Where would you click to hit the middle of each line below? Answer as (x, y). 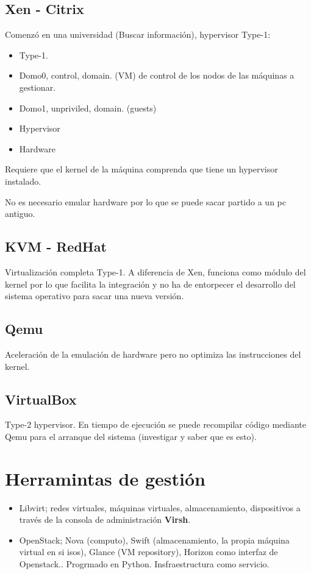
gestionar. (38, 87)
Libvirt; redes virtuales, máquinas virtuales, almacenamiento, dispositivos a (160, 507)
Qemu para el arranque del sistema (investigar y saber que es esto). (131, 436)
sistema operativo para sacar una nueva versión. (95, 296)
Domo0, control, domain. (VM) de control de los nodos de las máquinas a (157, 75)
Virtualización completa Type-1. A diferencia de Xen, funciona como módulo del (155, 271)
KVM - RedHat (56, 246)
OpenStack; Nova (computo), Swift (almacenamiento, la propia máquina (154, 540)
